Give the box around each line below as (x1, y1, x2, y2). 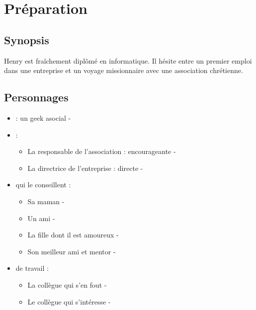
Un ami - (27, 213, 55, 223)
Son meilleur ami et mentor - (27, 246, 116, 256)
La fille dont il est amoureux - (27, 230, 119, 240)
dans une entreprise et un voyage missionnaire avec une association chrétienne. (4, 65, 243, 76)
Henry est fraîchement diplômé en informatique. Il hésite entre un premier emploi (4, 55, 252, 66)
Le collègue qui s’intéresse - (27, 296, 111, 307)
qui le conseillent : (15, 179, 71, 190)
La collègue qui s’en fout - (27, 279, 107, 290)
